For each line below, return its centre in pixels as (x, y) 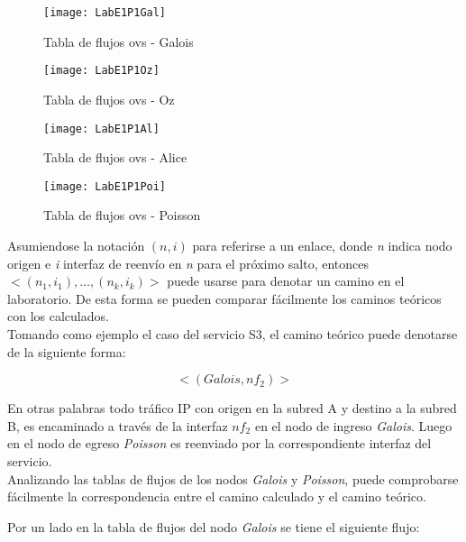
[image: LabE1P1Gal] (105, 13)
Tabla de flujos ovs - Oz (109, 99)
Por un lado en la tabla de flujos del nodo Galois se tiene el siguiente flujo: (214, 526)
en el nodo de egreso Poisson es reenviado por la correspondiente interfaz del (219, 443)
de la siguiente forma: (67, 351)
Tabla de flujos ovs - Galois (119, 41)
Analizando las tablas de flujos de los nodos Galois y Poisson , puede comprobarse (233, 478)
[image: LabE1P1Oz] (101, 71)
